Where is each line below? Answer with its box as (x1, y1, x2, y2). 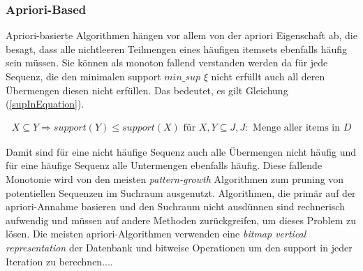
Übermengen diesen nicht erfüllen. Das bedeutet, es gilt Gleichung (6, 82, 288, 97)
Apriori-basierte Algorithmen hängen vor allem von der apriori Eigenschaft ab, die (6, 28, 357, 43)
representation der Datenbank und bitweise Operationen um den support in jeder (6, 240, 353, 254)
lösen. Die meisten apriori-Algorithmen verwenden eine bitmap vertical (6, 226, 306, 241)
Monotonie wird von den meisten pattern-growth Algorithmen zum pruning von (6, 172, 344, 186)
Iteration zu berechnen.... (6, 254, 113, 268)
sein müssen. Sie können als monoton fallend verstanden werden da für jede (6, 55, 328, 70)
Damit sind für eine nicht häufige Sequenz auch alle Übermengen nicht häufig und (6, 144, 357, 159)
